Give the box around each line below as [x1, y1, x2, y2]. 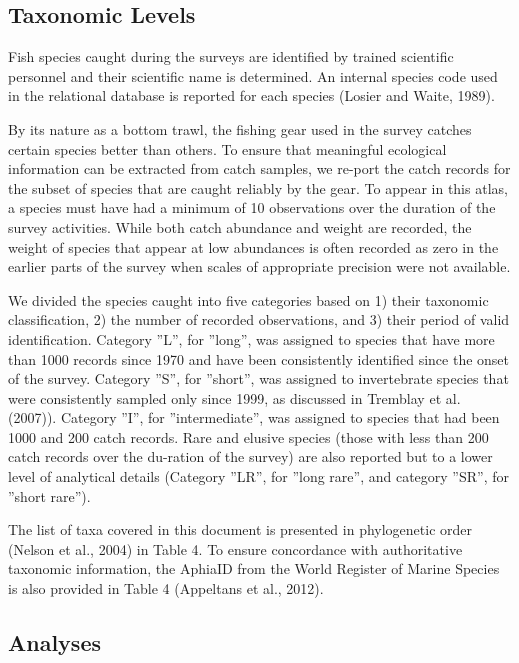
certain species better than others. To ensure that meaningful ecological [8, 138, 447, 159]
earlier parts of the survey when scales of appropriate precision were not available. [8, 256, 511, 277]
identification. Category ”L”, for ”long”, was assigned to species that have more [8, 328, 495, 349]
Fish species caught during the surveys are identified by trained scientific [8, 46, 454, 67]
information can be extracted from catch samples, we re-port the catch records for [8, 158, 511, 179]
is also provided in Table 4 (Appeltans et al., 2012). [8, 578, 324, 599]
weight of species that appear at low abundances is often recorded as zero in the [8, 236, 499, 257]
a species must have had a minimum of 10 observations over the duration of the [8, 197, 496, 218]
